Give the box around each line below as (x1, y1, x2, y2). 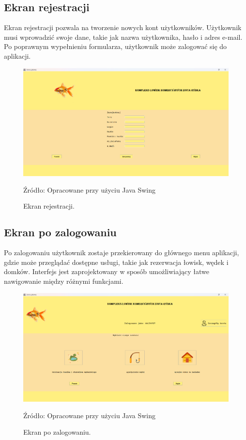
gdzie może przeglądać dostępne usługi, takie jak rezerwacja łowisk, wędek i (4, 257, 229, 267)
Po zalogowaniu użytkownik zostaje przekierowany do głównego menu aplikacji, (4, 247, 239, 258)
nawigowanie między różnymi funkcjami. (4, 276, 123, 286)
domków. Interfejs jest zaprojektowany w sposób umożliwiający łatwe (4, 266, 209, 277)
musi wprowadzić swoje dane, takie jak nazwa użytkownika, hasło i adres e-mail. (4, 32, 243, 42)
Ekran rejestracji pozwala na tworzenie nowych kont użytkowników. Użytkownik (4, 22, 242, 33)
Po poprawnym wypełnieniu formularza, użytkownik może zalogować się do (4, 41, 227, 51)
